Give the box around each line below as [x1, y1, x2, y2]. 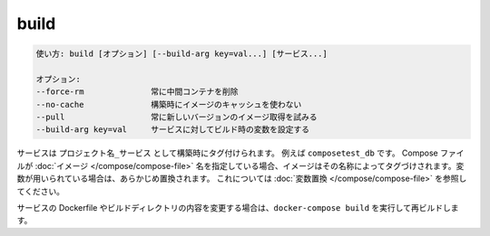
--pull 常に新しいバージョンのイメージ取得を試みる [35, 112, 318, 122]
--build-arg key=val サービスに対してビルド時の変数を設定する [35, 125, 310, 135]
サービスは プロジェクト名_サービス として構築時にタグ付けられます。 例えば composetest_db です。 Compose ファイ [16, 147, 465, 158]
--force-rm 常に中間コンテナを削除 [35, 87, 239, 97]
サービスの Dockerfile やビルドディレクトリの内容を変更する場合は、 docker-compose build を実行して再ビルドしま [16, 203, 459, 213]
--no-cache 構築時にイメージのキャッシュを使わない [35, 99, 302, 109]
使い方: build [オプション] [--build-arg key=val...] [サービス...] [35, 49, 328, 59]
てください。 [16, 185, 65, 196]
